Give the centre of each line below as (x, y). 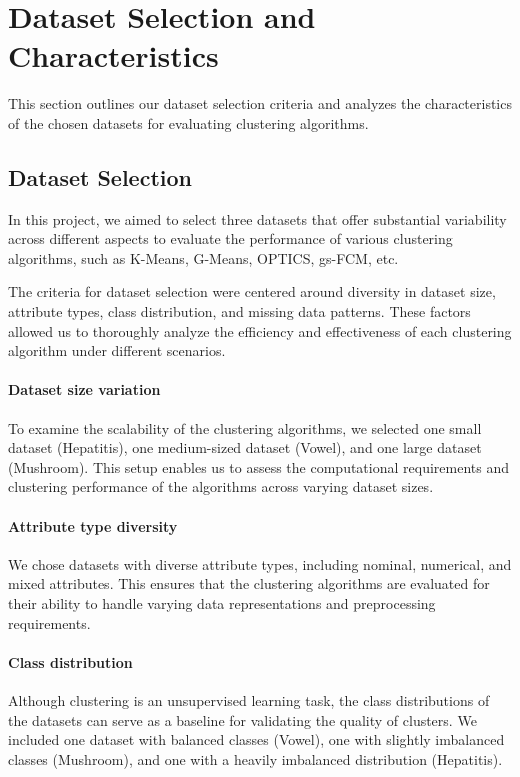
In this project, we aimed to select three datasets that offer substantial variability (257, 218)
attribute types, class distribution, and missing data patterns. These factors (239, 311)
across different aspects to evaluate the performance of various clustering (230, 238)
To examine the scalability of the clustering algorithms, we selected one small (245, 427)
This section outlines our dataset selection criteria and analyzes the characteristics (260, 103)
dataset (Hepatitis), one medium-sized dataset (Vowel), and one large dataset (245, 447)
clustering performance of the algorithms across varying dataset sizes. (221, 486)
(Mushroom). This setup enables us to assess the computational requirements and (258, 466)
